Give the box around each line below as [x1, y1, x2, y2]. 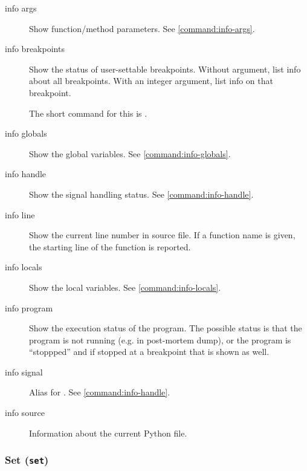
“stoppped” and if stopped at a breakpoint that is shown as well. [29, 345, 270, 358]
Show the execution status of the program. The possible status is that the [29, 322, 302, 334]
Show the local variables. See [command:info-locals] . [29, 281, 221, 293]
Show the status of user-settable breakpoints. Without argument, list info [29, 62, 301, 75]
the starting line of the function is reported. [29, 240, 191, 253]
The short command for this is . [29, 106, 147, 119]
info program [5, 301, 53, 314]
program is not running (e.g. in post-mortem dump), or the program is [29, 333, 291, 346]
